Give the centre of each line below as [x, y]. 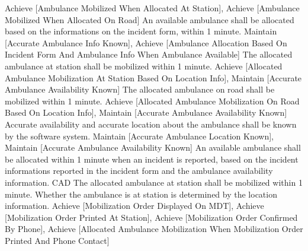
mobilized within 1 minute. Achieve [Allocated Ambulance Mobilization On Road [152, 101]
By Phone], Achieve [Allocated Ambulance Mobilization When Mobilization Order [154, 229]
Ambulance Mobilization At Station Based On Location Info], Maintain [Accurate [153, 77]
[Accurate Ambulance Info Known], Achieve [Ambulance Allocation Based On [146, 42]
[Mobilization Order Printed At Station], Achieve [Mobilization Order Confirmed [151, 217]
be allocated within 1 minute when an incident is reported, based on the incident [152, 159]
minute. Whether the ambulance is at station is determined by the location [141, 194]
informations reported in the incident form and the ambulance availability [139, 171]
